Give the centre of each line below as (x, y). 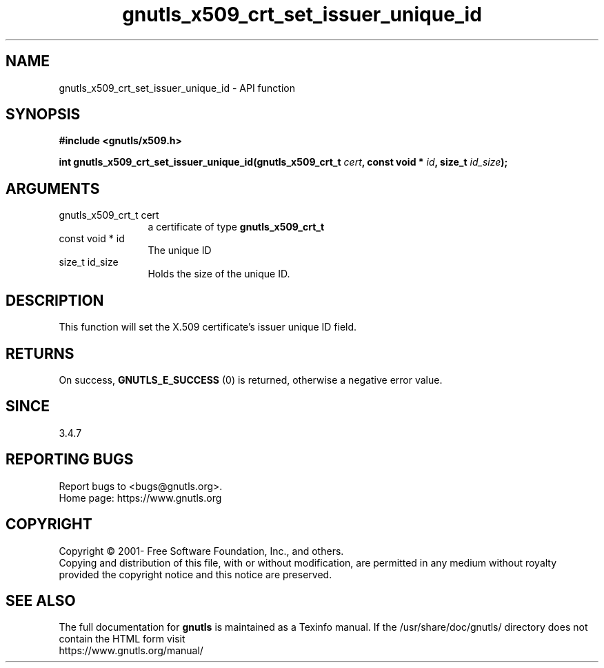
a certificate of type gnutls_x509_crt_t (236, 227)
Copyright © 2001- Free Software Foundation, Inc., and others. (201, 551)
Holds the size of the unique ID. (219, 274)
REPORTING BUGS (70, 460)
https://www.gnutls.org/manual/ (131, 651)
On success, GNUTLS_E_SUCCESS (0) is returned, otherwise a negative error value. (251, 380)
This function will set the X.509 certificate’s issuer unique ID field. (208, 327)
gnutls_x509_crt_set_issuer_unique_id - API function (177, 88)
